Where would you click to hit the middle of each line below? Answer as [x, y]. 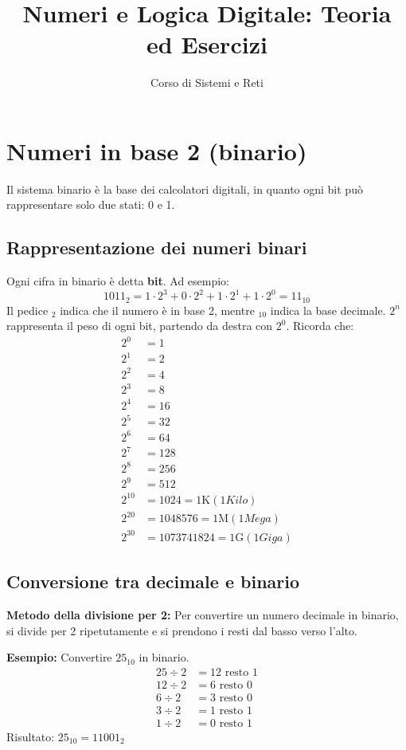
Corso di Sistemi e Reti [207, 82]
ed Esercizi [207, 44]
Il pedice [27, 310]
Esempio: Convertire [59, 657]
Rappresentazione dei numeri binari [157, 247]
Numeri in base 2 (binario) [157, 150]
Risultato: [31, 737]
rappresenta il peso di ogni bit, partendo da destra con [140, 326]
